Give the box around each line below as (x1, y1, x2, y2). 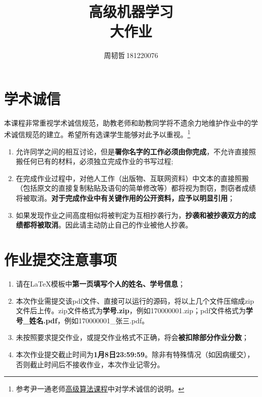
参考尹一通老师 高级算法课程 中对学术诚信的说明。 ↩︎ (16, 383, 184, 394)
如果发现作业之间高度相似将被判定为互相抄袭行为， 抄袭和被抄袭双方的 (16, 209, 249, 220)
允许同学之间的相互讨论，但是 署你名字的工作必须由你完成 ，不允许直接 (16, 146, 249, 156)
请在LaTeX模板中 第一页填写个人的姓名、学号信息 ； (16, 278, 185, 289)
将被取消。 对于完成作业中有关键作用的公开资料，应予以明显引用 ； (16, 193, 235, 203)
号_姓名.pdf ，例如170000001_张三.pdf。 (16, 315, 149, 325)
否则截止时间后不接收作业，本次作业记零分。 (16, 359, 164, 369)
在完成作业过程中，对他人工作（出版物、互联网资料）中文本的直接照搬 (16, 173, 249, 183)
